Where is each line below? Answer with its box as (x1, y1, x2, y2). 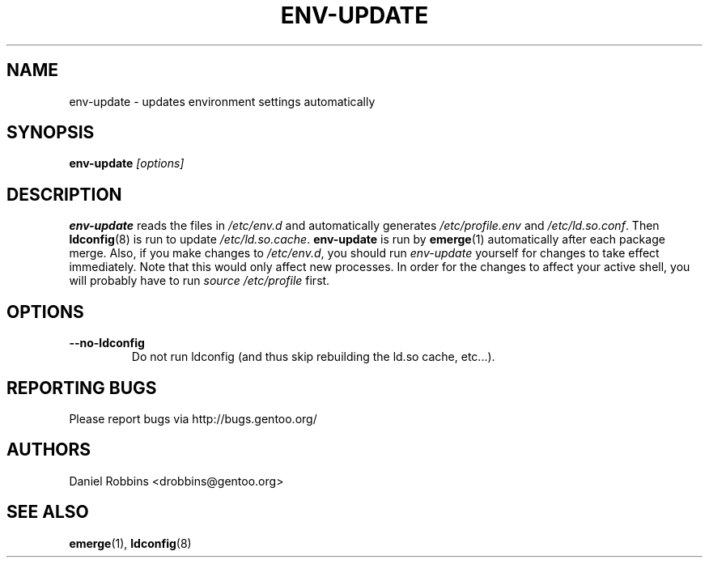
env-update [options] (69, 156, 185, 171)
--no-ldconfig (69, 336, 145, 350)
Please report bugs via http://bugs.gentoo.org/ (69, 411, 317, 426)
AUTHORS (6, 439, 91, 460)
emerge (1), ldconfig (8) (69, 536, 192, 550)
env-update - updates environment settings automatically (69, 94, 376, 108)
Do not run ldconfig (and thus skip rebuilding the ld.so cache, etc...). (131, 350, 495, 364)
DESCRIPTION (6, 184, 122, 205)
